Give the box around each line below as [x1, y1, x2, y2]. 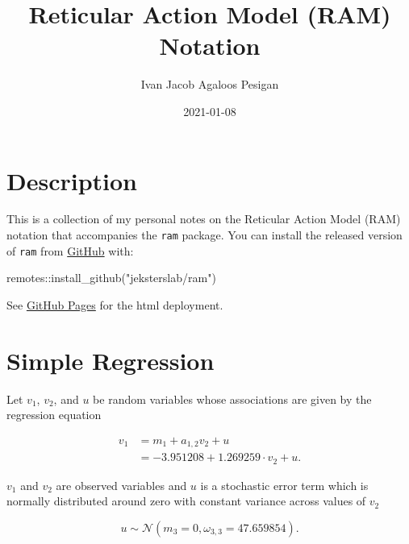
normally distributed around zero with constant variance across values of [6, 492, 366, 509]
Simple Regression [6, 343, 215, 376]
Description [6, 164, 138, 197]
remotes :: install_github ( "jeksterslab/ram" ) [6, 269, 216, 286]
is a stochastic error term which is [200, 476, 369, 493]
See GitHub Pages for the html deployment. [6, 296, 223, 313]
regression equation [6, 406, 102, 423]
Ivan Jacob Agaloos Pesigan [140, 76, 279, 93]
